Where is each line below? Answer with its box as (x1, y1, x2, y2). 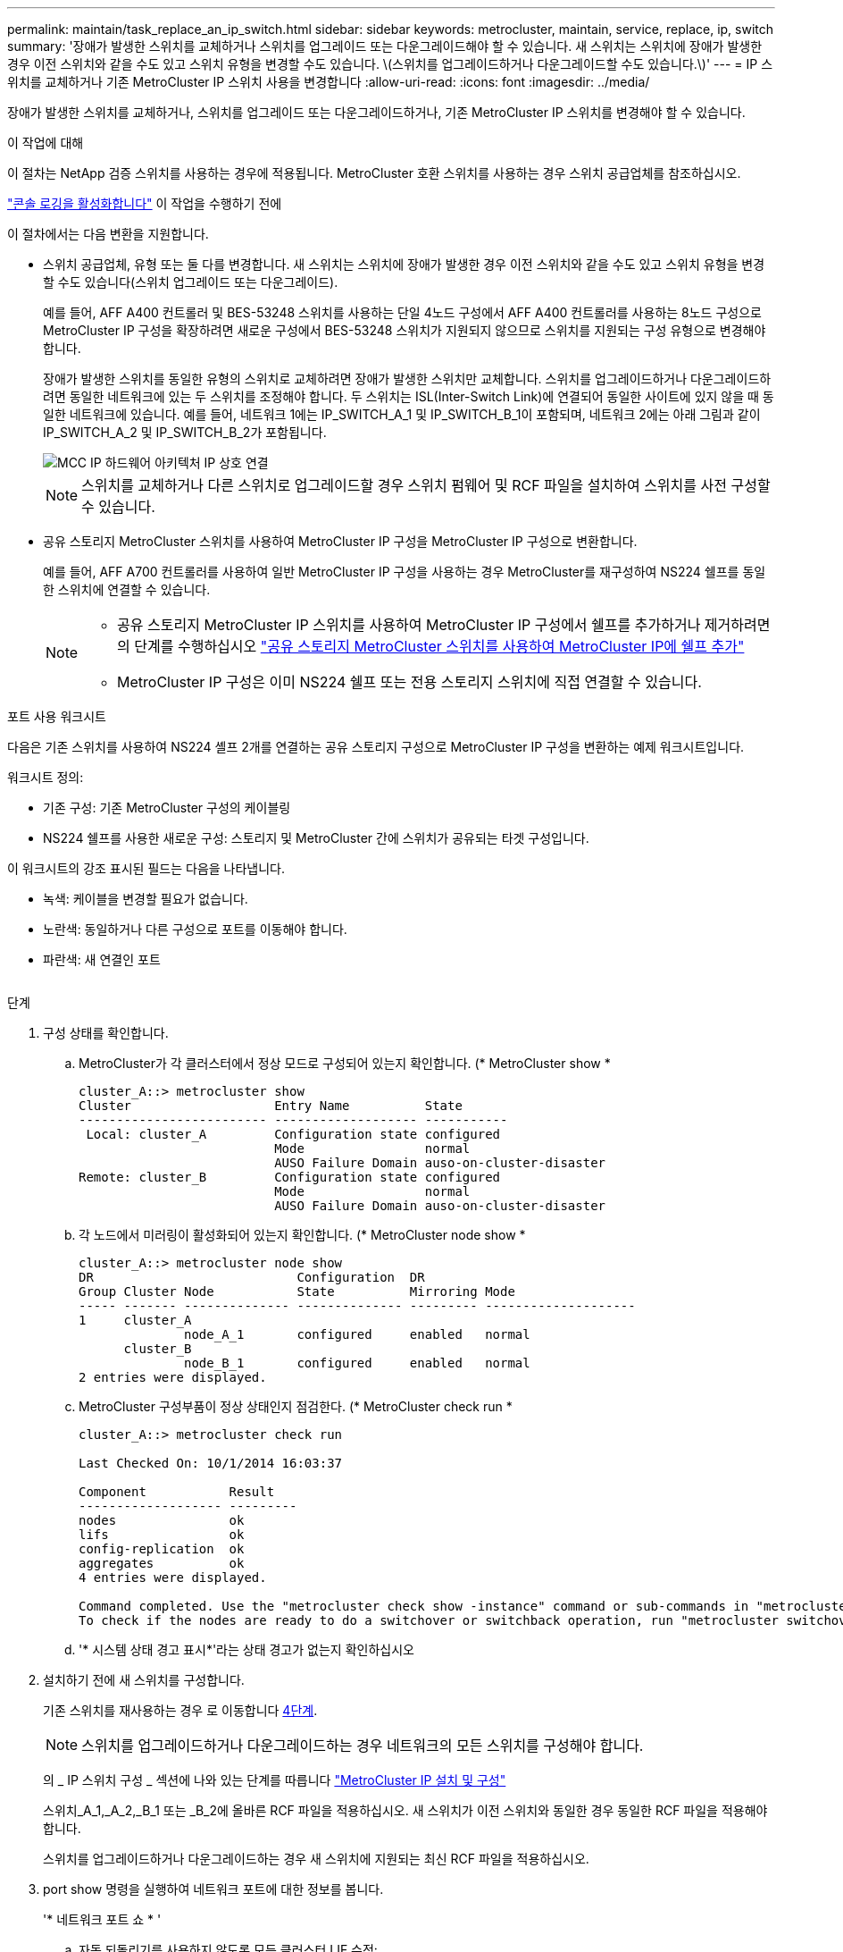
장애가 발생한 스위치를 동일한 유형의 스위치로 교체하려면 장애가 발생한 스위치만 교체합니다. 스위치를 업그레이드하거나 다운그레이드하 (43, 371, 772, 386)
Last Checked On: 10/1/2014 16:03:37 (79, 1456, 343, 1470)
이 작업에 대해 (7, 135, 84, 150)
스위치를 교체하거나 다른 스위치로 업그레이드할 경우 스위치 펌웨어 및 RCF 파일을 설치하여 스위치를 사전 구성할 (81, 476, 771, 494)
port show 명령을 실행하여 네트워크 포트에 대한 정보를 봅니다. (43, 1881, 384, 1897)
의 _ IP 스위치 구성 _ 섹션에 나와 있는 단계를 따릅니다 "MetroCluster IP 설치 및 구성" (43, 1772, 506, 1788)
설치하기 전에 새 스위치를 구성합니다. (43, 1672, 245, 1687)
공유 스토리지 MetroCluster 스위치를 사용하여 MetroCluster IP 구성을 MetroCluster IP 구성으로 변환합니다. (43, 534, 638, 549)
